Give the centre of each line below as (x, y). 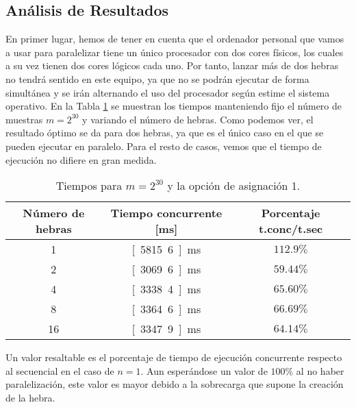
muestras (24, 119)
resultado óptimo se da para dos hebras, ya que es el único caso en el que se (165, 133)
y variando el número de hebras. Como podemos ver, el (198, 119)
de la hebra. (30, 397)
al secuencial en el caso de (60, 370)
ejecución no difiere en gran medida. (81, 159)
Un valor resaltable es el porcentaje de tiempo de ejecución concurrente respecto (174, 357)
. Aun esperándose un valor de (204, 370)
